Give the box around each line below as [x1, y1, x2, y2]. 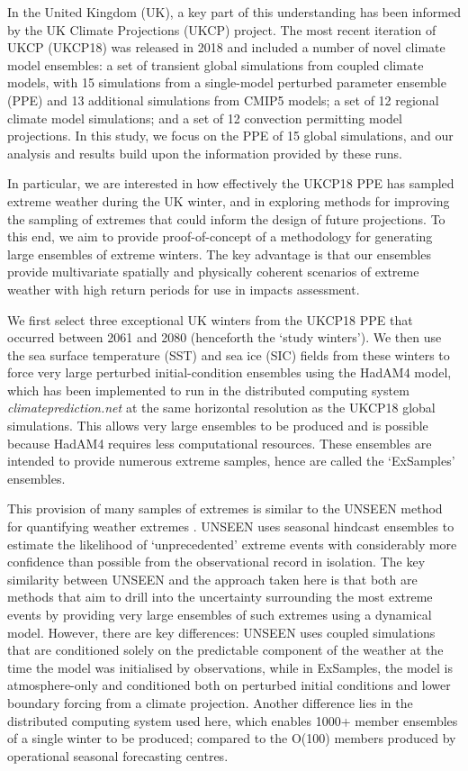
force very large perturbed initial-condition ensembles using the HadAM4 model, [7, 363, 452, 382]
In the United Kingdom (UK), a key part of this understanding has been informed [7, 3, 462, 21]
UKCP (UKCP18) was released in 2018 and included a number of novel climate [7, 38, 445, 57]
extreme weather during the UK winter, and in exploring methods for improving [7, 191, 450, 210]
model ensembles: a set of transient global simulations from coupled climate [7, 55, 424, 74]
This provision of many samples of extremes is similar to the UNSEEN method [7, 499, 443, 518]
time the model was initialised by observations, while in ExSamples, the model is [7, 658, 453, 676]
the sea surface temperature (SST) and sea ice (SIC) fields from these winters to [7, 345, 450, 364]
